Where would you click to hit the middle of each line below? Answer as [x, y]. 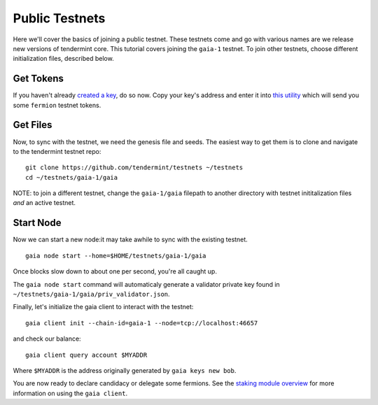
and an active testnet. [44, 203]
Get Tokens [38, 79]
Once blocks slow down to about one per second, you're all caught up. [115, 271]
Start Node [37, 223]
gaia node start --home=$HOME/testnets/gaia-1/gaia [116, 256]
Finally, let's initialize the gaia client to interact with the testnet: [103, 307]
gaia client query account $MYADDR [86, 355]
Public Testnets [59, 18]
